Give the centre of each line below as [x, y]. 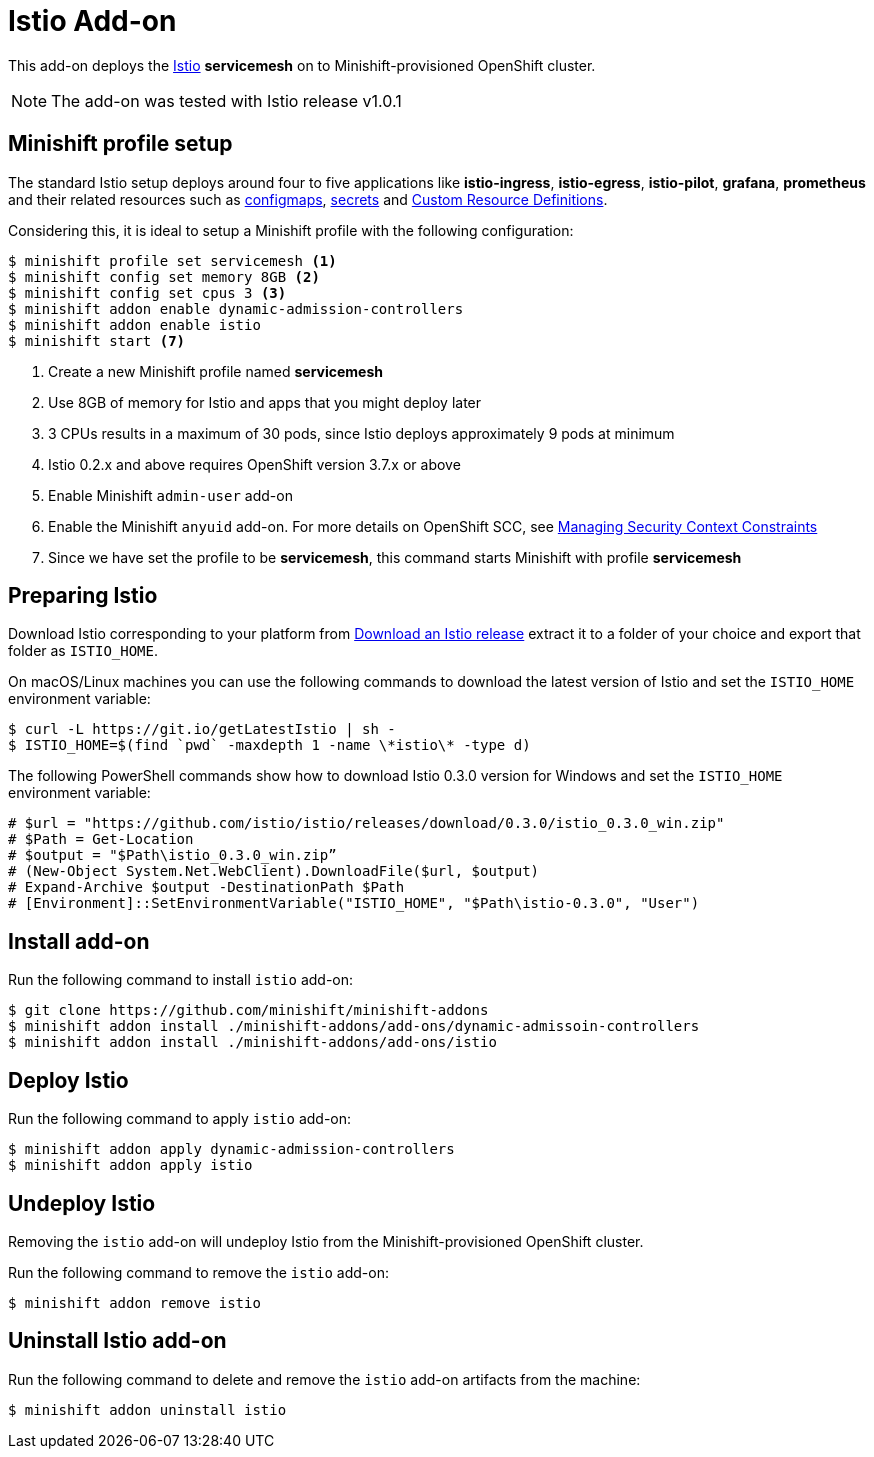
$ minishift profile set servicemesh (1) [172, 260]
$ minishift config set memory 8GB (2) [164, 276]
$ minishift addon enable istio [134, 324]
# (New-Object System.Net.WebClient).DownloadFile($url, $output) [274, 871]
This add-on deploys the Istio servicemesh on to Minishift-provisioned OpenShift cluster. [302, 65]
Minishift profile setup [120, 144]
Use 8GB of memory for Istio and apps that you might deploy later [265, 402]
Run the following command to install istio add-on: [181, 980]
